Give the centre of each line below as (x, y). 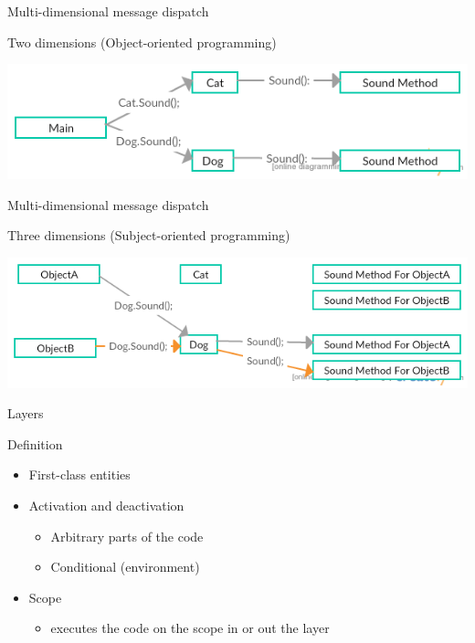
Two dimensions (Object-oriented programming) (142, 42)
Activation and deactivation (106, 506)
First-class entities (79, 474)
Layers (26, 413)
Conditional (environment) (125, 567)
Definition (35, 443)
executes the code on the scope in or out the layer (190, 628)
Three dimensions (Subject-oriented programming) (149, 235)
